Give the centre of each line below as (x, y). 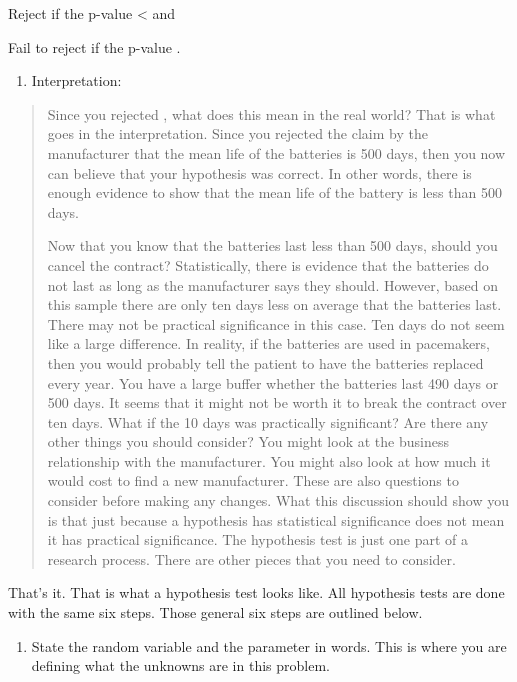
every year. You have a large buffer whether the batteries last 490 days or (273, 382)
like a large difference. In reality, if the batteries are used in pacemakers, (268, 343)
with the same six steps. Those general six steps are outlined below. (215, 612)
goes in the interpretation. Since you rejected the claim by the (237, 133)
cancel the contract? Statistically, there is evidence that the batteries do (268, 264)
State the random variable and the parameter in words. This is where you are (269, 645)
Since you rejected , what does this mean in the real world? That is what (271, 113)
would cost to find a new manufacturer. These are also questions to (253, 480)
